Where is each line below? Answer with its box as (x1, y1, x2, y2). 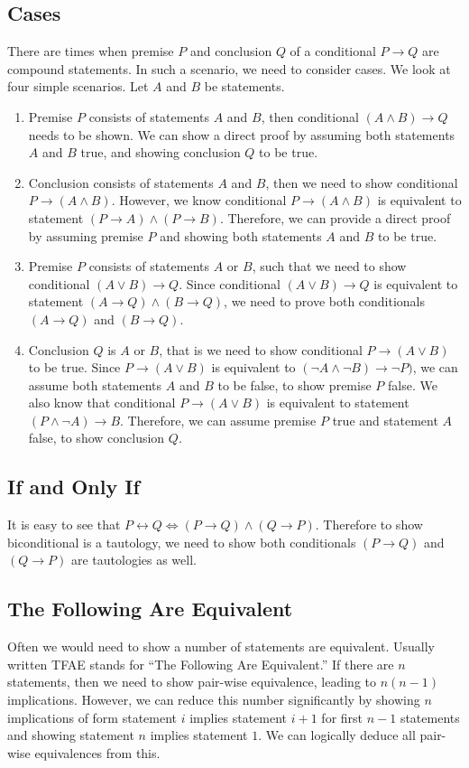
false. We (387, 375, 437, 394)
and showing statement (7, 726, 134, 745)
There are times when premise (7, 42, 174, 61)
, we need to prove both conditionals (224, 292, 426, 311)
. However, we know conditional (111, 191, 287, 210)
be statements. (204, 77, 285, 96)
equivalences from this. (34, 743, 161, 762)
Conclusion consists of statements (28, 173, 214, 192)
